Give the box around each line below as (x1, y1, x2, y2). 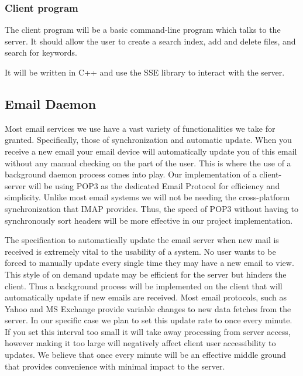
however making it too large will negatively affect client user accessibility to (5, 337, 276, 349)
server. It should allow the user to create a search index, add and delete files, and (5, 35, 296, 47)
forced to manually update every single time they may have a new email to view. (5, 257, 294, 269)
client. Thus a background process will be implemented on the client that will (5, 279, 283, 292)
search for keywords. (5, 46, 77, 59)
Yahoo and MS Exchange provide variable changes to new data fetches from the (5, 302, 291, 315)
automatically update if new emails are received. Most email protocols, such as (5, 291, 287, 303)
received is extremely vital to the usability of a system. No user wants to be (5, 245, 276, 257)
